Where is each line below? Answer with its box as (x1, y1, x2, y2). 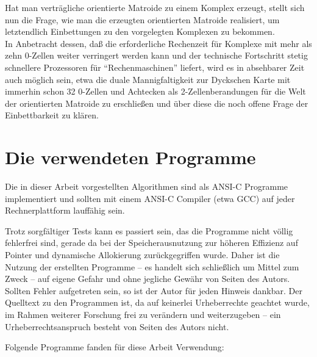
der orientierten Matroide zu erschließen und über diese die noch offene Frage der (5, 96, 308, 109)
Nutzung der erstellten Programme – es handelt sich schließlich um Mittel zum (5, 260, 299, 273)
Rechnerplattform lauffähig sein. (5, 204, 125, 217)
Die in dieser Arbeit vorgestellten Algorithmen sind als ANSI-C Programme (5, 180, 288, 193)
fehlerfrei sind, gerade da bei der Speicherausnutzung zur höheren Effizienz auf (5, 236, 298, 249)
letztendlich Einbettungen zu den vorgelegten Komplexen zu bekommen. (5, 25, 275, 38)
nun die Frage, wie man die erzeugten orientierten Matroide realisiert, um (5, 13, 280, 26)
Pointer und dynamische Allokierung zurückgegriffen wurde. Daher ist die (5, 248, 280, 261)
